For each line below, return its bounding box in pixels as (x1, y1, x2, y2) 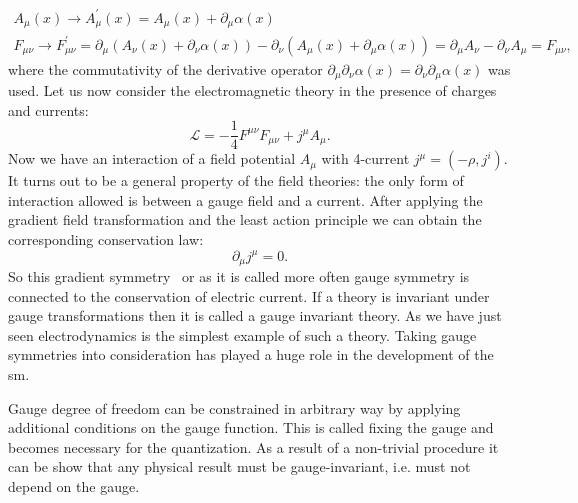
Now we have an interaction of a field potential (8, 148, 296, 169)
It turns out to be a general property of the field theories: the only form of (8, 170, 464, 191)
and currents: (8, 99, 89, 120)
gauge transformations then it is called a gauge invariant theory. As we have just (8, 305, 502, 326)
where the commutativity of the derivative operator (8, 58, 323, 79)
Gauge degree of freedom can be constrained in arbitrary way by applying (8, 397, 461, 418)
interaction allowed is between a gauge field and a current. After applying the (8, 189, 483, 210)
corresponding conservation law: (8, 229, 204, 249)
